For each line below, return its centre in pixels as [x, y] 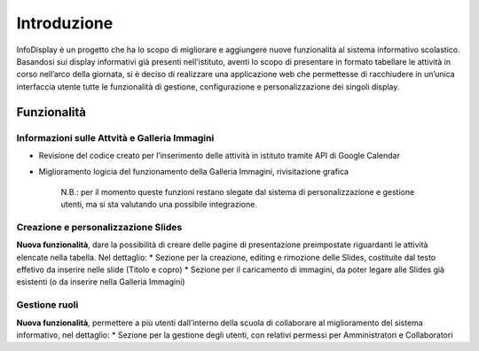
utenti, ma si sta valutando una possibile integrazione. [159, 205]
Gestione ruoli [47, 305]
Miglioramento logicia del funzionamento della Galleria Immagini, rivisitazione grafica [194, 172]
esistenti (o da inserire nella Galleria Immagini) [101, 282]
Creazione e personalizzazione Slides [99, 227]
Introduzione [65, 23]
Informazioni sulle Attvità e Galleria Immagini [115, 137]
